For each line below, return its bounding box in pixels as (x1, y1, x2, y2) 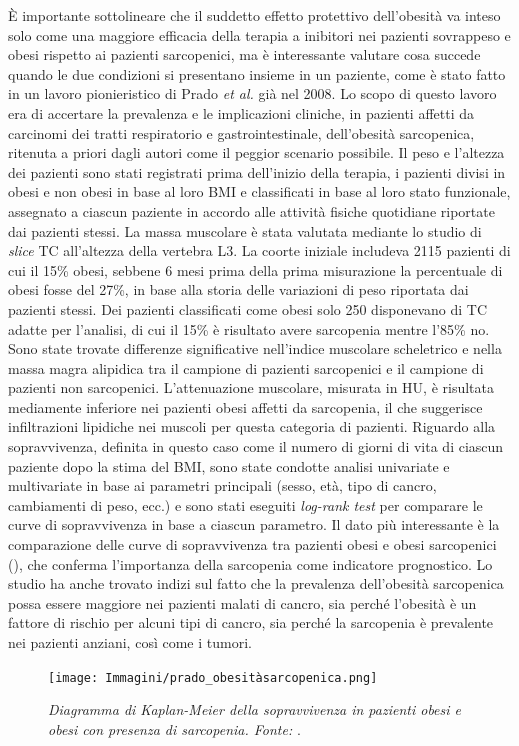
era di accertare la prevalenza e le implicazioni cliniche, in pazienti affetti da (8, 102, 475, 123)
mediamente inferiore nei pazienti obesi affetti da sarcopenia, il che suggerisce (8, 396, 483, 417)
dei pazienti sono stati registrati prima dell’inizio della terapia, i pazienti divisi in (8, 161, 506, 182)
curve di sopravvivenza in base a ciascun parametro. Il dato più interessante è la (8, 514, 500, 535)
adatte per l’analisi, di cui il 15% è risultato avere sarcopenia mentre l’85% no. (8, 318, 490, 339)
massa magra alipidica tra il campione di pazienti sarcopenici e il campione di (8, 357, 484, 378)
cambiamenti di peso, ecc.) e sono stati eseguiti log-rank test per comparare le (8, 494, 483, 515)
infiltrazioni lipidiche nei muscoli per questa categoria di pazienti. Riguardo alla (8, 416, 496, 437)
